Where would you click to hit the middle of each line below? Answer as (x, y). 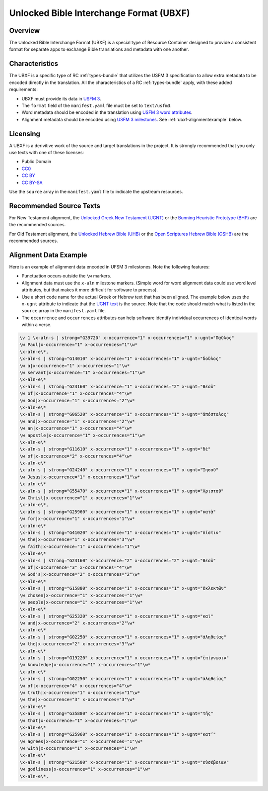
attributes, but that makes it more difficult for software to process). (90, 290)
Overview (25, 31)
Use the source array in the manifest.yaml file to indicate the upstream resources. (96, 191)
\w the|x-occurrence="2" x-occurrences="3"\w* (77, 644)
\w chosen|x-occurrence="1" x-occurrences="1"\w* (81, 595)
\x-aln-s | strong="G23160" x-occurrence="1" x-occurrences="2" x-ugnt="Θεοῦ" (118, 386)
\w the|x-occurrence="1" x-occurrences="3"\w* (77, 540)
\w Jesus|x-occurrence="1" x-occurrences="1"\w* (80, 477)
